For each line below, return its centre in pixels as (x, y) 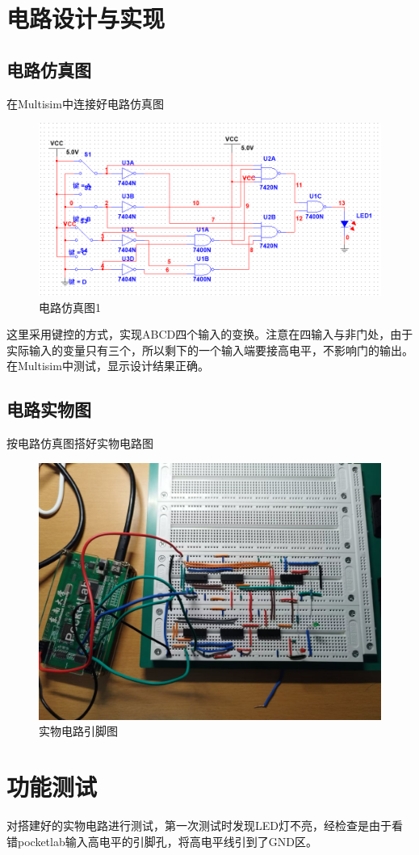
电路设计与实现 (86, 18)
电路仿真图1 (70, 307)
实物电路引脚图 (78, 731)
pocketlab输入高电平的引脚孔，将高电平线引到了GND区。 (167, 841)
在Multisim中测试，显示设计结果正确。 (108, 366)
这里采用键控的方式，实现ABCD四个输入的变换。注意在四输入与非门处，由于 (210, 334)
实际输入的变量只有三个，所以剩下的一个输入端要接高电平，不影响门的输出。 (210, 350)
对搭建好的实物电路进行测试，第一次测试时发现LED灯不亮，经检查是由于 (199, 826)
